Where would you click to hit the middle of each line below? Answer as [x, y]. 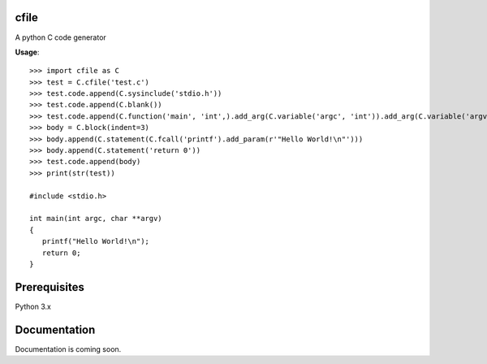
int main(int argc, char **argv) [96, 219]
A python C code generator [61, 37]
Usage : [27, 52]
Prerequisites [50, 287]
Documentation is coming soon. [68, 349]
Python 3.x [33, 306]
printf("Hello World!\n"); [96, 241]
